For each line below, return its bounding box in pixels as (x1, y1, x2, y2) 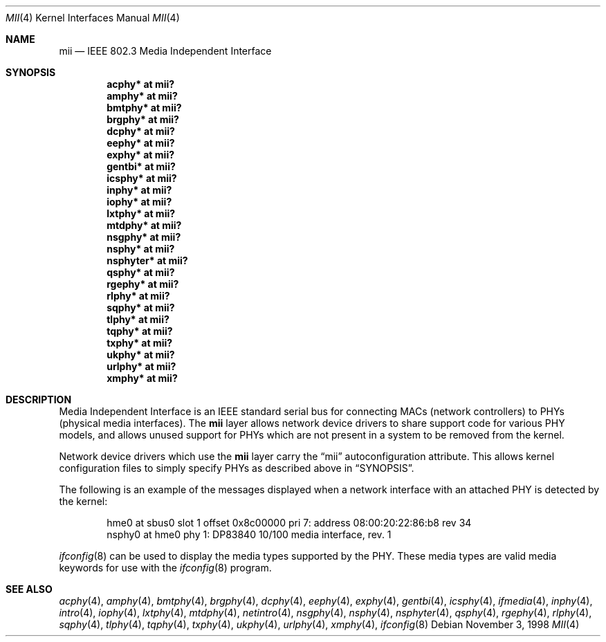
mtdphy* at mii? (107, 219, 182, 231)
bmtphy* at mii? (107, 102, 182, 113)
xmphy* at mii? (107, 372, 178, 384)
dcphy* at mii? (107, 125, 175, 137)
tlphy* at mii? (107, 313, 169, 325)
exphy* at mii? (107, 149, 175, 160)
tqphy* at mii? (107, 325, 173, 337)
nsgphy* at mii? (107, 231, 181, 243)
